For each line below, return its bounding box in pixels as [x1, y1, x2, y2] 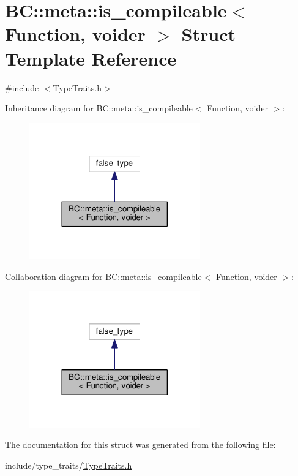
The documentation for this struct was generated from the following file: [5, 438, 276, 451]
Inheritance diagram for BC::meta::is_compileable [5, 102, 193, 115]
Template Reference [5, 45, 177, 70]
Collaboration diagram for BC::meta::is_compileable [5, 270, 202, 282]
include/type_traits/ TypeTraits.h [5, 458, 132, 471]
